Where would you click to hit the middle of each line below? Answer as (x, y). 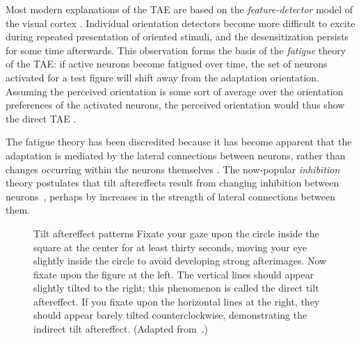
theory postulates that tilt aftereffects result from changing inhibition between (173, 183)
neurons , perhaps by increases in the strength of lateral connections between (170, 196)
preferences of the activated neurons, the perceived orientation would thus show (175, 105)
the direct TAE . (41, 118)
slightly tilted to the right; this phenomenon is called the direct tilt (176, 288)
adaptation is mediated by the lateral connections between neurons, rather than (176, 155)
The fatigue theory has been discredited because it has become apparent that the (179, 142)
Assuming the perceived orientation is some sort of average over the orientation (175, 91)
